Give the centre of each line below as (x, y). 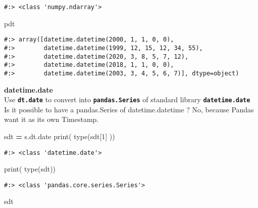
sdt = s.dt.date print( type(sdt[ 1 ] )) (60, 136)
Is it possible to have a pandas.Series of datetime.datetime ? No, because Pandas (129, 109)
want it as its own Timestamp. (51, 119)
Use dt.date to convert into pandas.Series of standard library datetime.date (127, 99)
